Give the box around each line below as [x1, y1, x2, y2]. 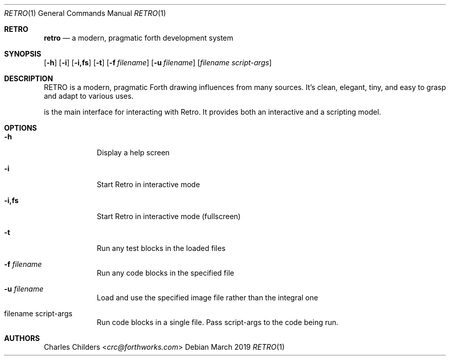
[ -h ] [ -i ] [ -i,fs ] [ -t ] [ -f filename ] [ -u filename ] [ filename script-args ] [44, 58, 272, 67]
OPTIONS [4, 123, 37, 132]
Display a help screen [97, 148, 170, 157]
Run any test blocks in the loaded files [97, 244, 226, 253]
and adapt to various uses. [44, 92, 134, 100]
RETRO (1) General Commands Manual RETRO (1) [4, 9, 166, 17]
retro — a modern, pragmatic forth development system [44, 33, 234, 42]
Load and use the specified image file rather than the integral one [97, 293, 318, 302]
